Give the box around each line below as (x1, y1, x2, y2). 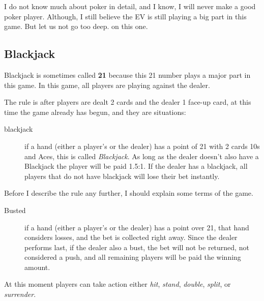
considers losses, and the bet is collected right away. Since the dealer (24, 232, 238, 243)
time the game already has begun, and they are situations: (4, 106, 186, 117)
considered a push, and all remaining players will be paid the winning (24, 252, 241, 262)
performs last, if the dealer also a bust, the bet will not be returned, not (24, 242, 249, 252)
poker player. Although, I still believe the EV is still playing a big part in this (4, 11, 247, 21)
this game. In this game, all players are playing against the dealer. (4, 79, 210, 90)
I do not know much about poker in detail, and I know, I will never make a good (4, 1, 256, 11)
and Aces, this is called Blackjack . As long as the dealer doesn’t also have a (24, 150, 259, 161)
